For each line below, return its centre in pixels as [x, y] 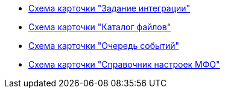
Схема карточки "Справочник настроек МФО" [124, 64]
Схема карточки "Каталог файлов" [100, 27]
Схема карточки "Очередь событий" [104, 46]
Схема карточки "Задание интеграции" [109, 8]
